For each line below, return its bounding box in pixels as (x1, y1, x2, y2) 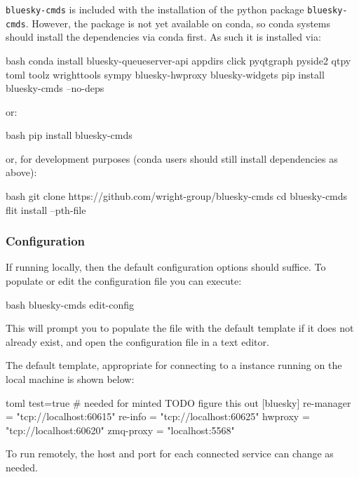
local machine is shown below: (6, 372, 135, 387)
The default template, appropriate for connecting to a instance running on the (6, 358, 342, 372)
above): (6, 165, 37, 180)
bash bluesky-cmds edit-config (6, 297, 135, 311)
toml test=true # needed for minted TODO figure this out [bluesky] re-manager (6, 395, 351, 410)
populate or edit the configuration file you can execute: (6, 274, 242, 288)
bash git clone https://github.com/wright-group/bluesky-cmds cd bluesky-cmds (6, 189, 348, 203)
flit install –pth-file (6, 202, 86, 217)
